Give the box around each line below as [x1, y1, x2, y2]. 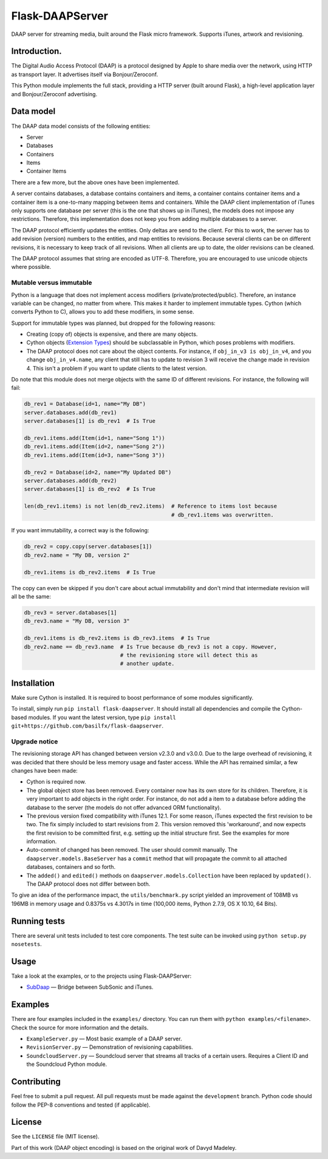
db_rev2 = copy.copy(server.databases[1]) [24, 543, 152, 550]
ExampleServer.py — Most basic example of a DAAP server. [26, 1035, 182, 1043]
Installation [11, 678, 55, 688]
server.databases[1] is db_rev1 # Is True [24, 417, 156, 425]
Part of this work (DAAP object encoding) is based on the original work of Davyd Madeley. [11, 1144, 237, 1151]
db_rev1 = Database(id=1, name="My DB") [24, 400, 146, 408]
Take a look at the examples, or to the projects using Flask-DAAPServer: [11, 972, 192, 980]
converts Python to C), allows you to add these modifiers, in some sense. [11, 308, 194, 316]
